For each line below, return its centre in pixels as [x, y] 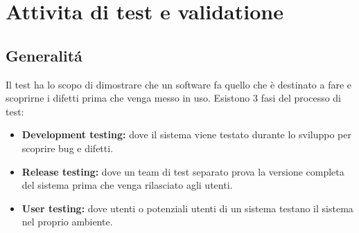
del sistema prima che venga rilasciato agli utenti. [127, 185]
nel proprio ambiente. [67, 222]
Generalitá [44, 55]
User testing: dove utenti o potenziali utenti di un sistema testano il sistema [187, 208]
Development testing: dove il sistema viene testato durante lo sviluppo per [186, 134]
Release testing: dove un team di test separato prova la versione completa [183, 171]
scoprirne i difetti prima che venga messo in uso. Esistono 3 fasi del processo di [174, 98]
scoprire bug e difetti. [68, 148]
